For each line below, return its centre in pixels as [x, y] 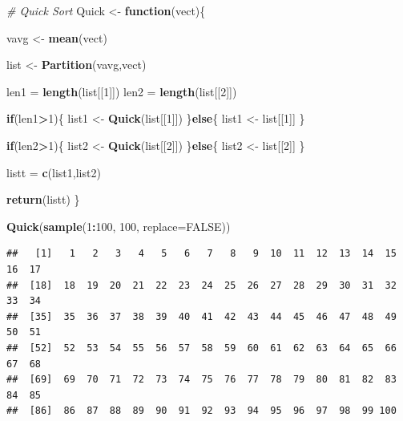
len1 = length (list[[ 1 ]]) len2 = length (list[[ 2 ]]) [122, 91]
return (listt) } [43, 199]
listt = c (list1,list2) [54, 172]
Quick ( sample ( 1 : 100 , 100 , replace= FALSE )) [119, 226]
